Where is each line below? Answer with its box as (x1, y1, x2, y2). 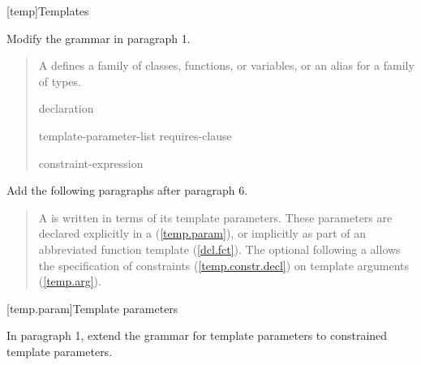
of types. (38, 72, 81, 89)
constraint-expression (38, 154, 144, 171)
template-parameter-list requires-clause (38, 127, 232, 144)
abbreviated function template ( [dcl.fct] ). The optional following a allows (38, 240, 401, 257)
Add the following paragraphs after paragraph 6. (6, 182, 248, 199)
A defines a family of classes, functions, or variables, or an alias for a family (38, 57, 415, 74)
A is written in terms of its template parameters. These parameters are (38, 208, 393, 225)
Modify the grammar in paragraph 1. (6, 29, 191, 46)
